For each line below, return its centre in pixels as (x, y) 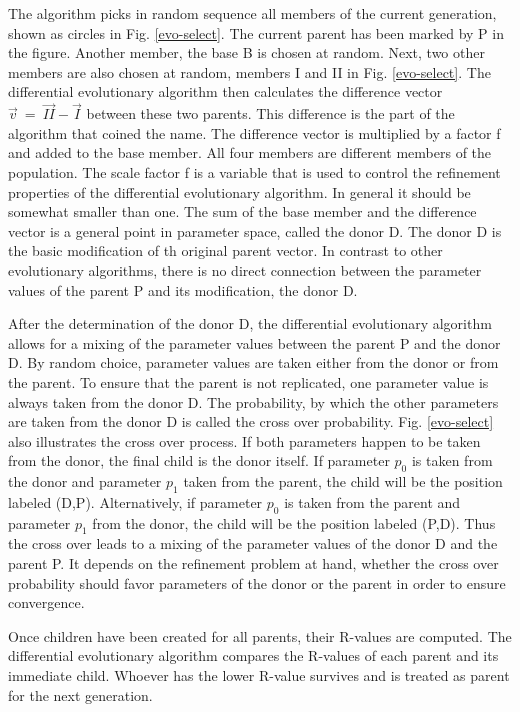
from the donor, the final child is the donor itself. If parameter (199, 460)
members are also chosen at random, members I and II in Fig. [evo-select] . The (249, 71)
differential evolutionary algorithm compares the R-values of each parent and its (253, 655)
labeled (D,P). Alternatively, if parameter (135, 501)
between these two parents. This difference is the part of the (270, 113)
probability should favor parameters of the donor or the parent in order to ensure (257, 582)
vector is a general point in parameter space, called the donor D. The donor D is (255, 230)
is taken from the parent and (372, 501)
